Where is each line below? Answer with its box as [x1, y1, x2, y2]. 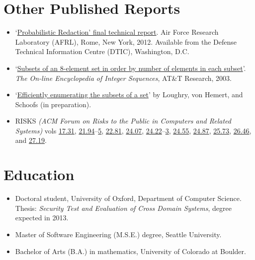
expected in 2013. [15, 212, 69, 223]
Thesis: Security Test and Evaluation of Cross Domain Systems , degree [15, 202, 232, 213]
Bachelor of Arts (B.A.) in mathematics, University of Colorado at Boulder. [15, 246, 246, 256]
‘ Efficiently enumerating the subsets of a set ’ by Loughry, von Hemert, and [15, 89, 243, 100]
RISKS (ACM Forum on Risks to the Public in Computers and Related [15, 116, 231, 126]
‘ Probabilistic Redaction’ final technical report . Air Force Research [15, 27, 219, 37]
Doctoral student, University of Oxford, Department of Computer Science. [15, 193, 242, 203]
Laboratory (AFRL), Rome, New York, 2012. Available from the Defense [15, 36, 237, 47]
